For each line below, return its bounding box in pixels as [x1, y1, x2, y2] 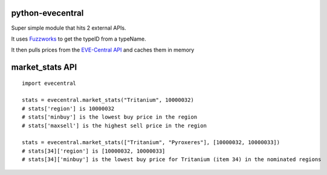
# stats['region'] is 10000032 [22, 105, 115, 112]
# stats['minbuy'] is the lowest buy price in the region [22, 114, 198, 121]
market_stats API [11, 62, 77, 73]
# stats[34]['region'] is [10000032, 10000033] [22, 147, 166, 154]
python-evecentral [11, 8, 84, 18]
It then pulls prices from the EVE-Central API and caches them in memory [11, 46, 195, 54]
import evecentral [22, 79, 77, 87]
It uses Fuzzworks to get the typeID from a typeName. [11, 35, 146, 42]
